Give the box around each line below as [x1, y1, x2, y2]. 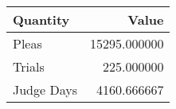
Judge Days [13, 80, 77, 99]
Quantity [13, 10, 70, 29]
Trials [13, 57, 45, 76]
